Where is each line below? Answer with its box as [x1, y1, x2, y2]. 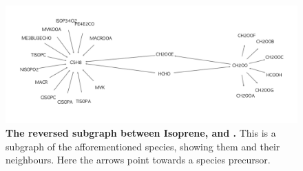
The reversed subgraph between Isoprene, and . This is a [6, 126, 276, 140]
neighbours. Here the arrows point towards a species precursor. [6, 152, 271, 167]
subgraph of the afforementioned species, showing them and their [6, 139, 280, 153]
